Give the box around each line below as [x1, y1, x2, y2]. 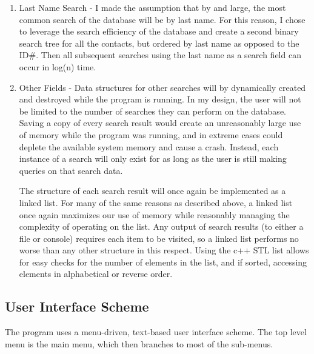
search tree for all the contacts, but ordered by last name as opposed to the [19, 36, 299, 49]
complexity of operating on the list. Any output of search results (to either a [19, 220, 304, 233]
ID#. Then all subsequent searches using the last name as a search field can [19, 48, 301, 61]
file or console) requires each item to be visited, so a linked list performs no [19, 232, 299, 244]
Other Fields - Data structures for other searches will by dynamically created [19, 81, 306, 93]
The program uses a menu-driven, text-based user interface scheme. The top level [5, 326, 307, 338]
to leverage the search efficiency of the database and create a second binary [19, 25, 299, 38]
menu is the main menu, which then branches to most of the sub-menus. [5, 337, 273, 350]
